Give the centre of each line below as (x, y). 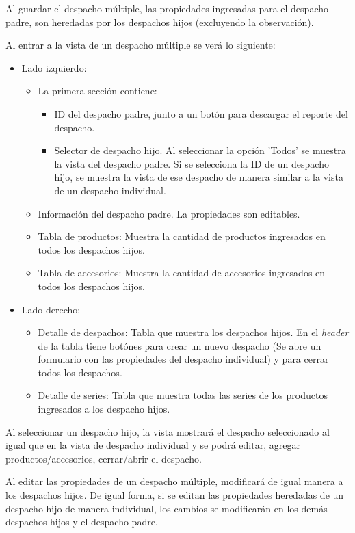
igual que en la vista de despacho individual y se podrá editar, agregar (153, 445)
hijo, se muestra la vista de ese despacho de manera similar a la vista (199, 177)
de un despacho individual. (110, 190)
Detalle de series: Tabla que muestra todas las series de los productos (183, 395)
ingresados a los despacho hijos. (104, 409)
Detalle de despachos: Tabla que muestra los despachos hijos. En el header (193, 332)
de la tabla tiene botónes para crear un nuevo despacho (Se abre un (180, 345)
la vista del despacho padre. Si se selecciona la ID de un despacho (192, 163)
